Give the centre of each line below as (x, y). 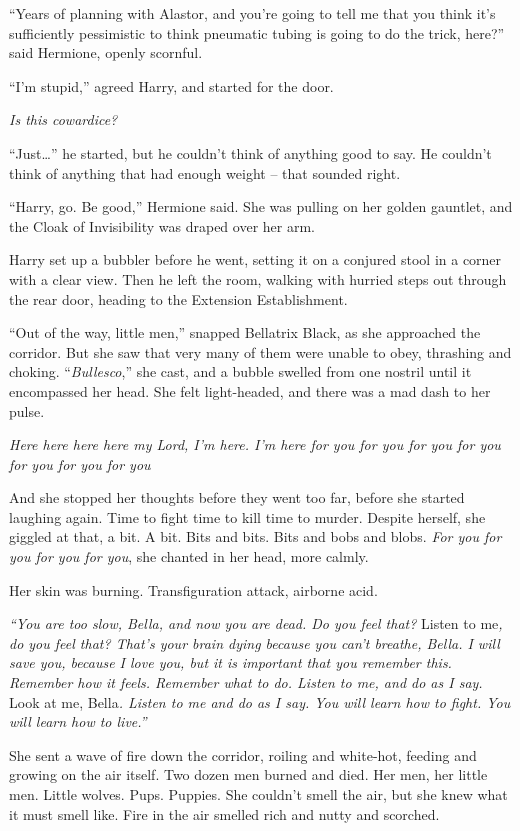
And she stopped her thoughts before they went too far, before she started (237, 497)
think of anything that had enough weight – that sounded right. (205, 172)
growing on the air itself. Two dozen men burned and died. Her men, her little (248, 774)
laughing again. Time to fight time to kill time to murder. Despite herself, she (247, 516)
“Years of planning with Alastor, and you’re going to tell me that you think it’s (252, 13)
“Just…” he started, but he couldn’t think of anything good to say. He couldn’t (250, 152)
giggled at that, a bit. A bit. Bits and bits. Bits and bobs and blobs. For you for (255, 536)
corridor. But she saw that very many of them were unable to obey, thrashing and (260, 351)
